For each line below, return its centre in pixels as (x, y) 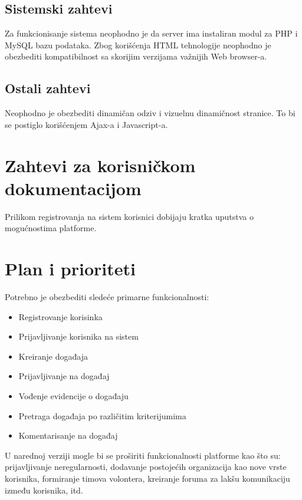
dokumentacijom (73, 188)
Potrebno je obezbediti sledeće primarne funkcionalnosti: (107, 297)
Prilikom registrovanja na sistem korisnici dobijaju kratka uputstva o (129, 216)
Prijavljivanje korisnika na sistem (78, 336)
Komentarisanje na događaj (68, 435)
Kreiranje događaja (53, 356)
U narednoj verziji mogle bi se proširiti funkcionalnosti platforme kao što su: (143, 455)
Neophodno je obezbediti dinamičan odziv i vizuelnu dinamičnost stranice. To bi (150, 113)
